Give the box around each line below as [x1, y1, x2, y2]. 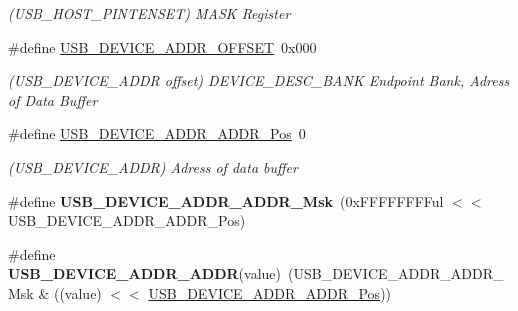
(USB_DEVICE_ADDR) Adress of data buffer [8, 156, 298, 177]
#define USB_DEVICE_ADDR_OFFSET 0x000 [8, 36, 317, 57]
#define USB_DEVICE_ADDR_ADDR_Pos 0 [8, 123, 306, 144]
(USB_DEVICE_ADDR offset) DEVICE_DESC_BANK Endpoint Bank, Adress [8, 70, 510, 91]
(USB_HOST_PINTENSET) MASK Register [8, 3, 291, 23]
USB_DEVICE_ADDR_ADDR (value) [8, 263, 281, 284]
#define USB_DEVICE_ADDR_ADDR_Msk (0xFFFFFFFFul [8, 190, 444, 211]
